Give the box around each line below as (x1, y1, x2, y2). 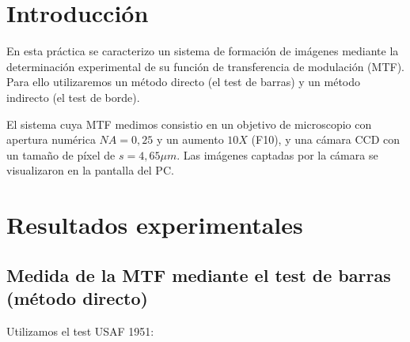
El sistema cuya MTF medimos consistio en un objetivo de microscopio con (6, 115, 372, 132)
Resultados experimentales (6, 209, 303, 241)
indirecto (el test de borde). (6, 88, 140, 105)
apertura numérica (6, 131, 96, 148)
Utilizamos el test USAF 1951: (6, 322, 154, 339)
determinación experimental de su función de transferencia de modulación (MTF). (6, 58, 404, 74)
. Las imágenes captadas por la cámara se (177, 146, 378, 163)
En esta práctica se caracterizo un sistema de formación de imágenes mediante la (6, 43, 399, 59)
